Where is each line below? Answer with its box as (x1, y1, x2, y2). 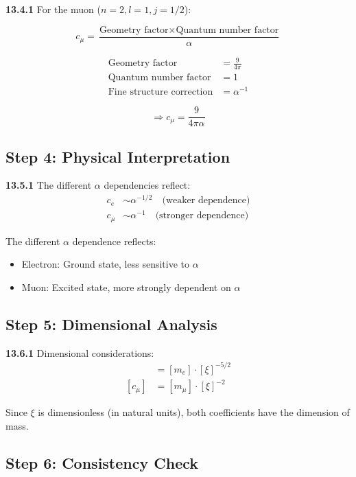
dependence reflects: (72, 233, 156, 248)
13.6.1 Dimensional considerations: (5, 345, 154, 360)
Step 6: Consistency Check (5, 452, 198, 473)
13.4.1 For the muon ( (5, 2, 101, 16)
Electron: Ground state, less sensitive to (21, 257, 189, 271)
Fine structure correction (108, 87, 213, 97)
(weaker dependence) (162, 196, 250, 206)
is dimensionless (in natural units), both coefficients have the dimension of (38, 405, 350, 419)
